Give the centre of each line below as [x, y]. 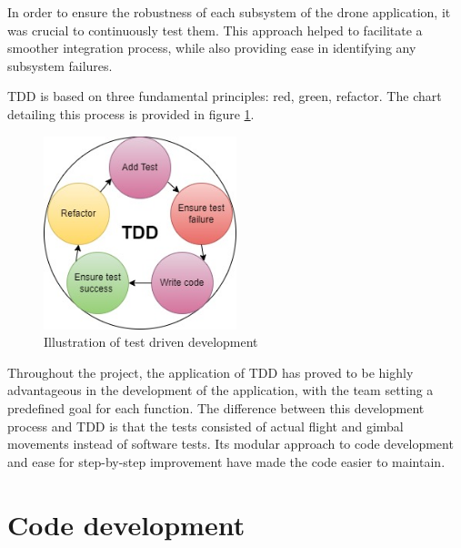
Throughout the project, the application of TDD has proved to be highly [210, 372]
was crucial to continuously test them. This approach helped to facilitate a [215, 30]
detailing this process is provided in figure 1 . [131, 113]
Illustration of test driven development [151, 342]
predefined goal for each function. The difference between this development [216, 407]
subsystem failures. [60, 65]
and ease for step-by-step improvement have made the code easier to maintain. [226, 461]
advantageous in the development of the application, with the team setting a [220, 390]
